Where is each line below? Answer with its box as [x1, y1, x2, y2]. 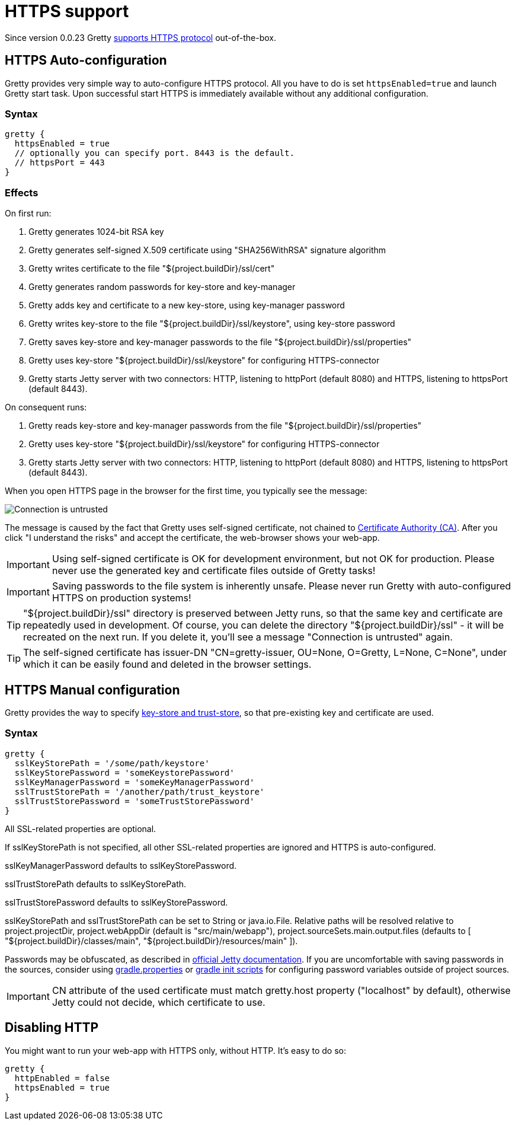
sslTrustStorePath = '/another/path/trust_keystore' [14, 786, 265, 796]
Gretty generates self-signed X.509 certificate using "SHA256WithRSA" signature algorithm [28, 245, 386, 256]
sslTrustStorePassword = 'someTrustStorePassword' [14, 796, 255, 806]
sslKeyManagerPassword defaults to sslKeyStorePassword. [5, 860, 237, 871]
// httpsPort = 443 [14, 158, 105, 168]
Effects [5, 186, 39, 199]
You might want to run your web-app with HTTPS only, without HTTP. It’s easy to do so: [5, 1045, 346, 1056]
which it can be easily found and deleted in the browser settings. [23, 658, 312, 671]
